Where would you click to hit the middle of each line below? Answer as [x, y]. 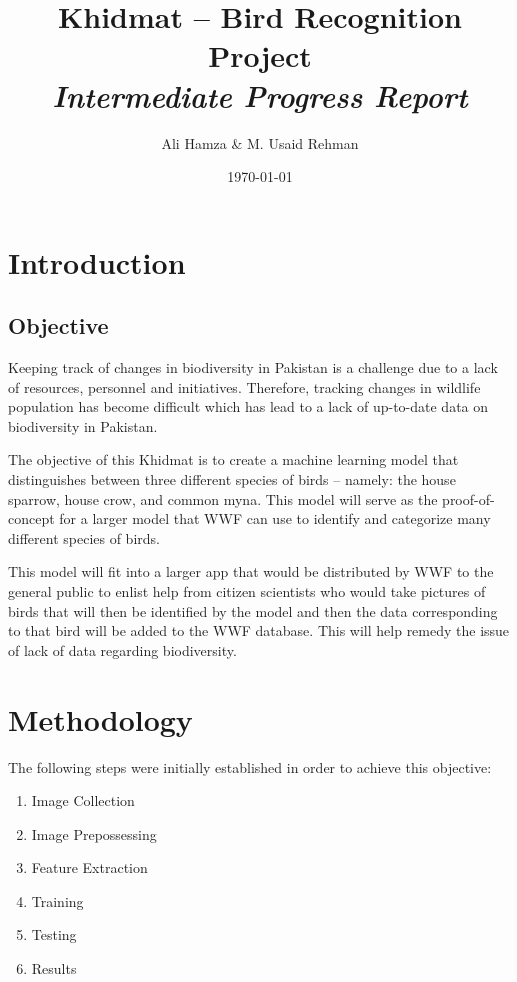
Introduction [97, 261]
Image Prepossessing [94, 833]
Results [54, 968]
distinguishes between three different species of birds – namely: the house [232, 479]
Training [57, 900]
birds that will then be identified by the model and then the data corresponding [253, 610]
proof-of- [468, 498]
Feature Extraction [89, 867]
